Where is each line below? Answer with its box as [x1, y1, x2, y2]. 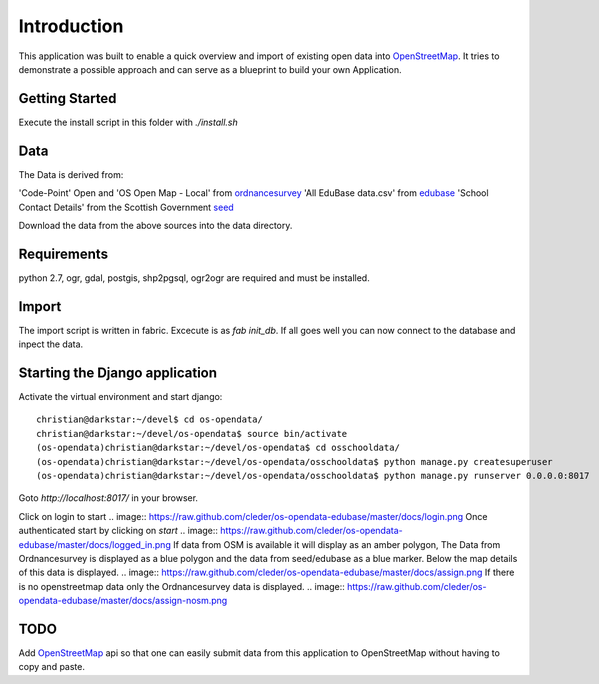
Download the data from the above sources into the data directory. [18, 219, 293, 231]
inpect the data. [18, 338, 84, 350]
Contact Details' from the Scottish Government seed [18, 201, 234, 213]
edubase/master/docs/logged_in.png [18, 538, 172, 550]
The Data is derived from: [18, 168, 124, 180]
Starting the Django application [18, 364, 218, 381]
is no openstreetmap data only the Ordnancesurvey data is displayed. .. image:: [18, 580, 345, 592]
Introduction [18, 15, 124, 37]
